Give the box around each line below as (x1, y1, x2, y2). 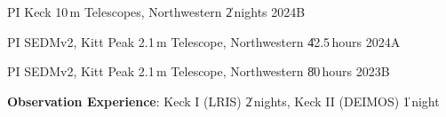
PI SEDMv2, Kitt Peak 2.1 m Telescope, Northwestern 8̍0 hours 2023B (7, 62, 390, 81)
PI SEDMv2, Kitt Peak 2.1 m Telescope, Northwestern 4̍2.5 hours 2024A (7, 32, 401, 51)
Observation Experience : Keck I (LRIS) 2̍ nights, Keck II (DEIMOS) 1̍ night (7, 91, 440, 110)
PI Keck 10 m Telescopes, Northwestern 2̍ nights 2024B (7, 3, 306, 20)
